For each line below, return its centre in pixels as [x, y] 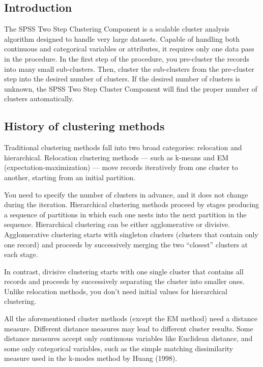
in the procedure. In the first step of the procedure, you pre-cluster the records [127, 58]
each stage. [21, 254]
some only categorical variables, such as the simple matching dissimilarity [119, 348]
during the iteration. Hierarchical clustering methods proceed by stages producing [132, 204]
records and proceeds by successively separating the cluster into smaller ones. [124, 281]
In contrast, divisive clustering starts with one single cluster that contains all [124, 271]
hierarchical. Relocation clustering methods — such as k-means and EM [116, 157]
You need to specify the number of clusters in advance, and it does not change [126, 194]
